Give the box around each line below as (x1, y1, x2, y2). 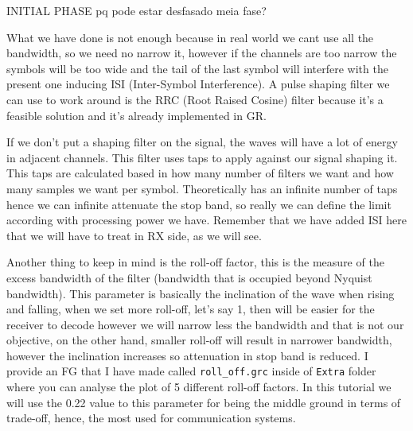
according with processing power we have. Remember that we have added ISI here (6, 212, 407, 228)
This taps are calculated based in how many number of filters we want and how (6, 165, 394, 181)
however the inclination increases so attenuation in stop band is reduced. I (6, 347, 368, 363)
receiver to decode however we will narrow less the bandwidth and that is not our (6, 316, 404, 332)
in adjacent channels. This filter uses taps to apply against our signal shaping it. (6, 149, 398, 165)
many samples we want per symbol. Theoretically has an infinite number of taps (6, 180, 398, 196)
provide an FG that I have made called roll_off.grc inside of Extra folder (6, 363, 376, 379)
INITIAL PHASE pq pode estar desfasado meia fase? (6, 2, 267, 18)
